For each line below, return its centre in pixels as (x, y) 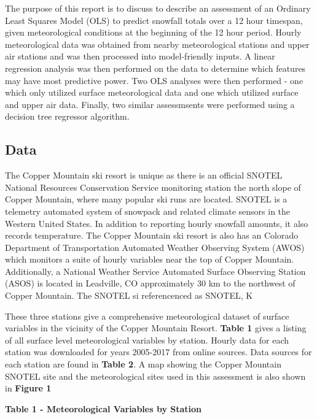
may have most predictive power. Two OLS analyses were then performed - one (154, 80)
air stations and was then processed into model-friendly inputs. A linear (140, 56)
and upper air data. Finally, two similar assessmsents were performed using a (150, 104)
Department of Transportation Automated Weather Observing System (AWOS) (155, 247)
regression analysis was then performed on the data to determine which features (155, 68)
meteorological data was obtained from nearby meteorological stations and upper (157, 44)
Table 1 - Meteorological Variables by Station (104, 408)
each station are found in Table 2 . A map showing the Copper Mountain (143, 364)
